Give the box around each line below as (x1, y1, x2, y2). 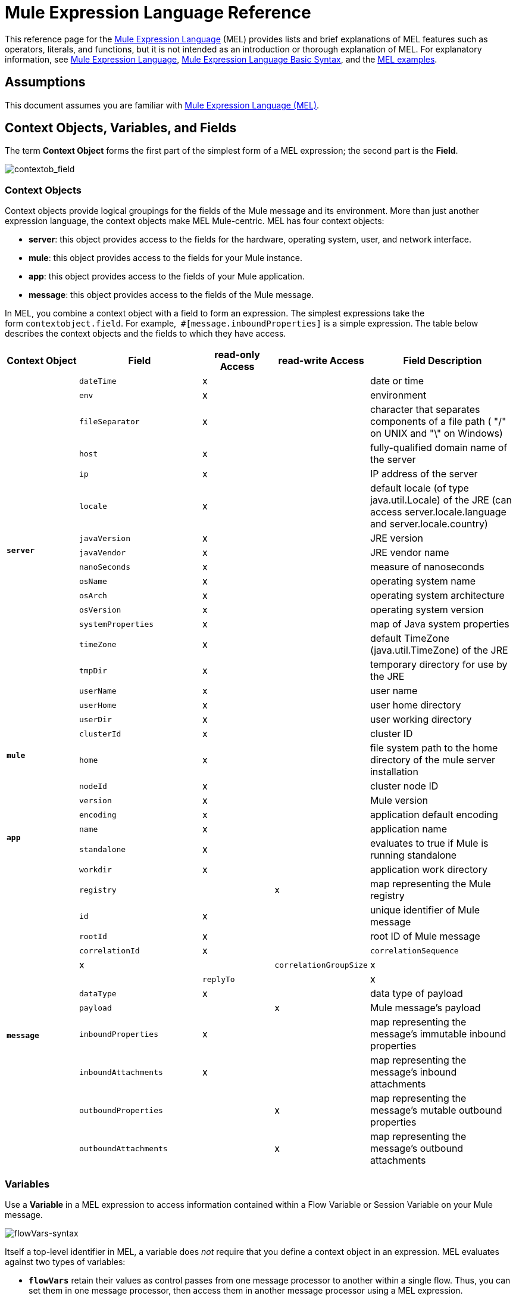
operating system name (370, 575, 476, 588)
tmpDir (79, 666, 107, 675)
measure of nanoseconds (370, 561, 484, 573)
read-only (214, 349, 260, 361)
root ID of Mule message (370, 930, 480, 943)
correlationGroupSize (274, 960, 368, 969)
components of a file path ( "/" (370, 415, 506, 428)
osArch (79, 591, 107, 600)
